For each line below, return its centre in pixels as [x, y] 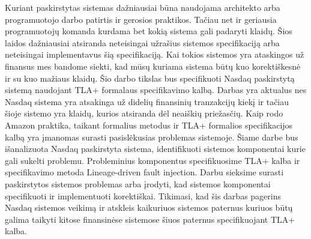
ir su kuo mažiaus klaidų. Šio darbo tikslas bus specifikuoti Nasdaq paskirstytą [150, 78]
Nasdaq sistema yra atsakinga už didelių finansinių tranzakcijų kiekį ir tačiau [147, 101]
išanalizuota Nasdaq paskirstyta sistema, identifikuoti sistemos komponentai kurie [155, 149]
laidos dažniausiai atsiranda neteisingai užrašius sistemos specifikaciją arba [142, 42]
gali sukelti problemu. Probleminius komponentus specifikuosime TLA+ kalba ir [152, 160]
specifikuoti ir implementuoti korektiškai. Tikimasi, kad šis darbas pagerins [143, 195]
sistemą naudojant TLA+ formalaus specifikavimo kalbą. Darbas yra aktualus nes [156, 90]
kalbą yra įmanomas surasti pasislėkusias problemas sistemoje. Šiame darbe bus [152, 137]
